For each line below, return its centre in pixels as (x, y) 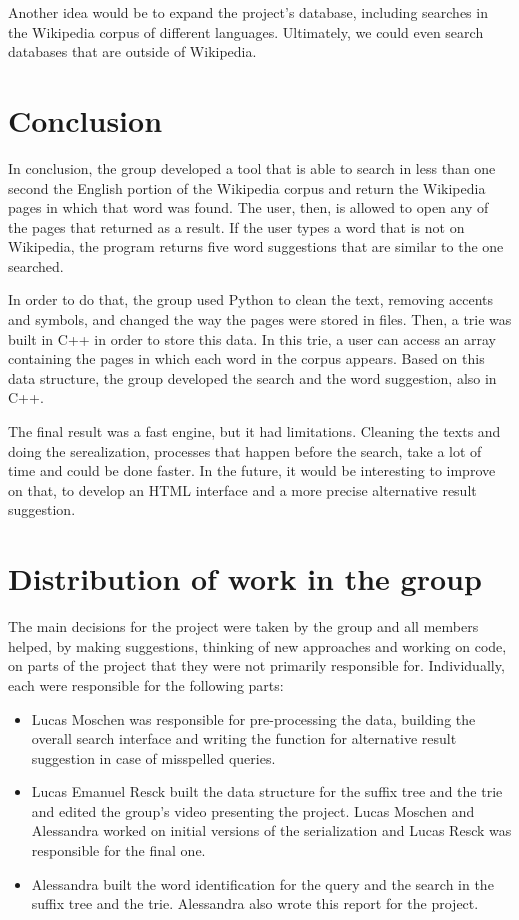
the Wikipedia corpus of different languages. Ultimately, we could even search (246, 31)
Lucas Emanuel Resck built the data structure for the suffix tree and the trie (267, 791)
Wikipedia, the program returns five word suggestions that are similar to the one (256, 246)
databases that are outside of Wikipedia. (132, 51)
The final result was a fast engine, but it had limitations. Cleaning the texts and (254, 431)
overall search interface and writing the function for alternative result (244, 738)
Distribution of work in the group (245, 578)
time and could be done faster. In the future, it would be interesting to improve (252, 470)
